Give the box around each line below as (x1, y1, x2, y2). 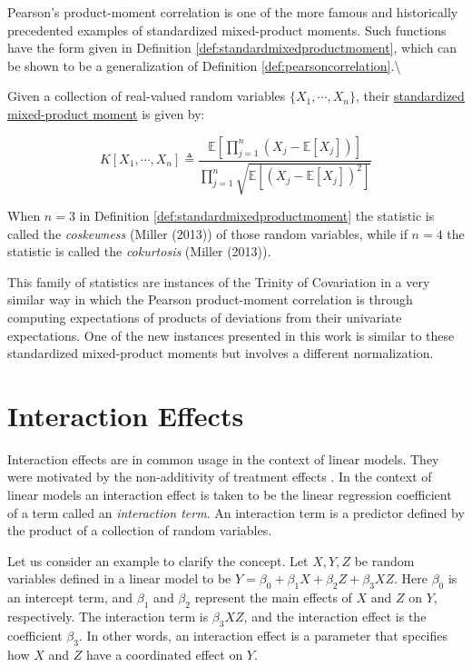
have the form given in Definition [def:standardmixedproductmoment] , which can (7, 38, 457, 57)
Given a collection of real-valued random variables (7, 86, 286, 105)
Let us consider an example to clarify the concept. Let (7, 551, 309, 570)
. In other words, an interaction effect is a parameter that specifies (78, 625, 448, 644)
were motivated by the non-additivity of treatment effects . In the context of (7, 467, 432, 486)
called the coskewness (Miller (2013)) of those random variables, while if (7, 224, 408, 243)
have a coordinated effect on (85, 644, 243, 663)
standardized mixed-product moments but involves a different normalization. (7, 343, 434, 363)
